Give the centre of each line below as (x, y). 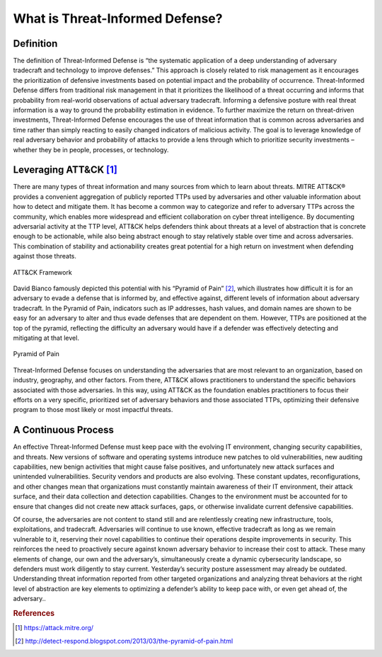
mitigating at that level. (46, 338)
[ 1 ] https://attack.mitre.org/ (54, 628)
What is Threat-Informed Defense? (118, 18)
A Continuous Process (64, 430)
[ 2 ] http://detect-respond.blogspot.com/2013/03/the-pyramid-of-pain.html (124, 641)
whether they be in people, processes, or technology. (91, 149)
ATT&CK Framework (42, 272)
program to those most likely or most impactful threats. (93, 410)
